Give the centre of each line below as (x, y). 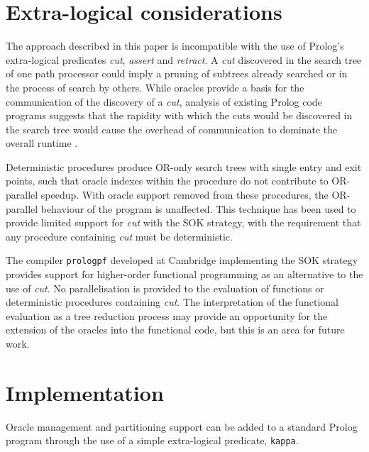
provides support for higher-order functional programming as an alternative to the (184, 274)
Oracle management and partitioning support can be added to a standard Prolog (182, 426)
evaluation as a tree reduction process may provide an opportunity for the (167, 315)
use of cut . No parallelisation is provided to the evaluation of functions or (165, 288)
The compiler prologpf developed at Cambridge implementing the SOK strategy (182, 260)
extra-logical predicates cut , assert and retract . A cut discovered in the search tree (184, 59)
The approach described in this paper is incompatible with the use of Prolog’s (175, 46)
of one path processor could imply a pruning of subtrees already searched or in (177, 73)
